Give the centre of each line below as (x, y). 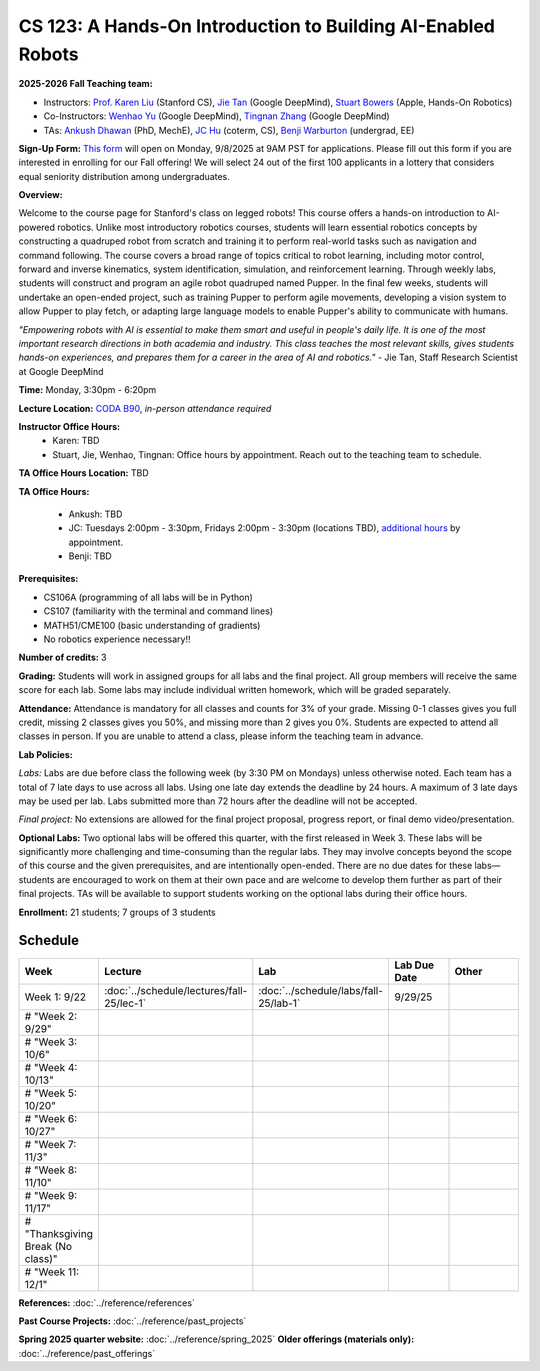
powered (36, 227)
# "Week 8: (51, 1170)
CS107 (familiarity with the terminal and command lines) (158, 611)
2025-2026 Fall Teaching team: (86, 84)
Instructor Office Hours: (69, 426)
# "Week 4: (51, 1067)
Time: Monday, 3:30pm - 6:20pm (87, 390)
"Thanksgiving (59, 1233)
